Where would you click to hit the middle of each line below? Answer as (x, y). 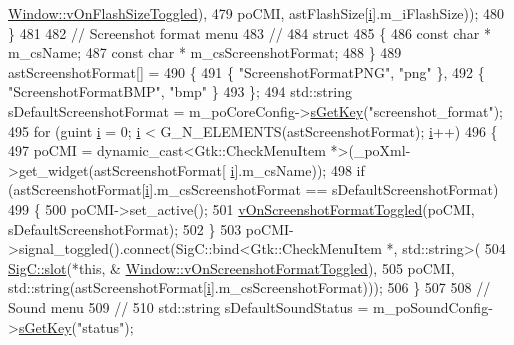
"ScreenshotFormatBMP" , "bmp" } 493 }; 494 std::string (180, 91)
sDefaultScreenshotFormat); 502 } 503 (125, 228)
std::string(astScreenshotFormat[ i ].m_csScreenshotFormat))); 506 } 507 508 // (249, 287)
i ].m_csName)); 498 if (297, 169)
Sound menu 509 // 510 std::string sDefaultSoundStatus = (188, 306)
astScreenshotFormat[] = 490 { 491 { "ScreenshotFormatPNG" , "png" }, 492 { (246, 71)
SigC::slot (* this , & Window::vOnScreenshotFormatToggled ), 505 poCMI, (231, 267)
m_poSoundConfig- (432, 306)
